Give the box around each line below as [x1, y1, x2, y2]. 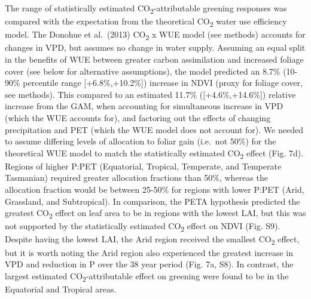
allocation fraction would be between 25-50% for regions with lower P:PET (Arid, [5, 183, 304, 196]
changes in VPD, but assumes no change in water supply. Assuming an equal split [5, 41, 306, 54]
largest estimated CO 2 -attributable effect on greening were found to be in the [5, 269, 289, 283]
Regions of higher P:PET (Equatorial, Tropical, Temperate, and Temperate [5, 159, 282, 172]
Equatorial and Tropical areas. [5, 282, 117, 295]
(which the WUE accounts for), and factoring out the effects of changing [5, 111, 271, 124]
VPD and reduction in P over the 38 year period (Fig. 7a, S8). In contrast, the [5, 258, 294, 270]
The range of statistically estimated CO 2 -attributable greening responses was [5, 2, 287, 16]
